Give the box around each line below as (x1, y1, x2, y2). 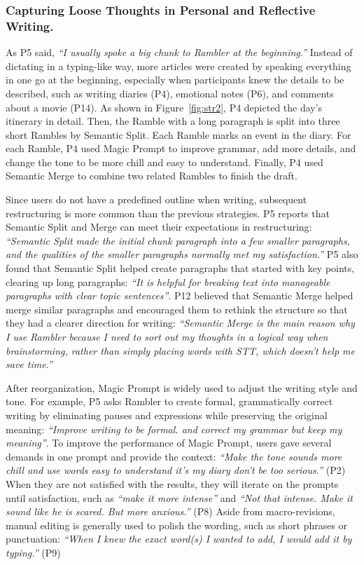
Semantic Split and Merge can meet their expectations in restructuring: (6, 219, 312, 234)
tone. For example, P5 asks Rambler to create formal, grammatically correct (6, 394, 333, 409)
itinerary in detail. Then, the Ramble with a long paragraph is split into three (6, 114, 340, 128)
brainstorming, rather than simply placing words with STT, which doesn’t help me (6, 343, 356, 358)
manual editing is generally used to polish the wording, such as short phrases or (6, 517, 348, 532)
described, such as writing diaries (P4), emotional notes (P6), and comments (6, 86, 334, 100)
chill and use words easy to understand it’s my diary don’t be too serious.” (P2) (6, 463, 346, 477)
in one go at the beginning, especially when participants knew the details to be (6, 72, 344, 87)
